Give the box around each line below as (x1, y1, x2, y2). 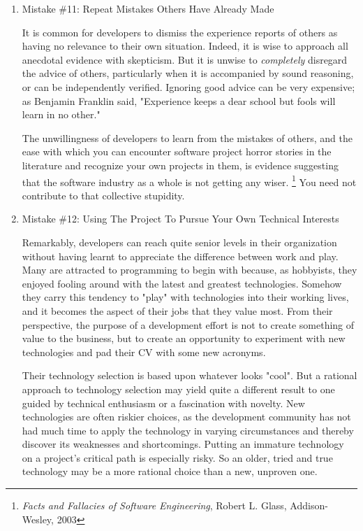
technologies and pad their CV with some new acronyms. (22, 344, 266, 359)
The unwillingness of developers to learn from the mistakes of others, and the (22, 130, 353, 145)
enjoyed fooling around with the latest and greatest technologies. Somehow (22, 276, 342, 290)
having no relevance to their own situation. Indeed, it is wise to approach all (22, 38, 348, 53)
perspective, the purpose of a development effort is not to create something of (22, 317, 355, 332)
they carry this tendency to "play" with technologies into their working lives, (22, 290, 349, 304)
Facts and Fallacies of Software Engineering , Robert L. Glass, (22, 498, 287, 513)
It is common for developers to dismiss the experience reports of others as (22, 24, 338, 39)
